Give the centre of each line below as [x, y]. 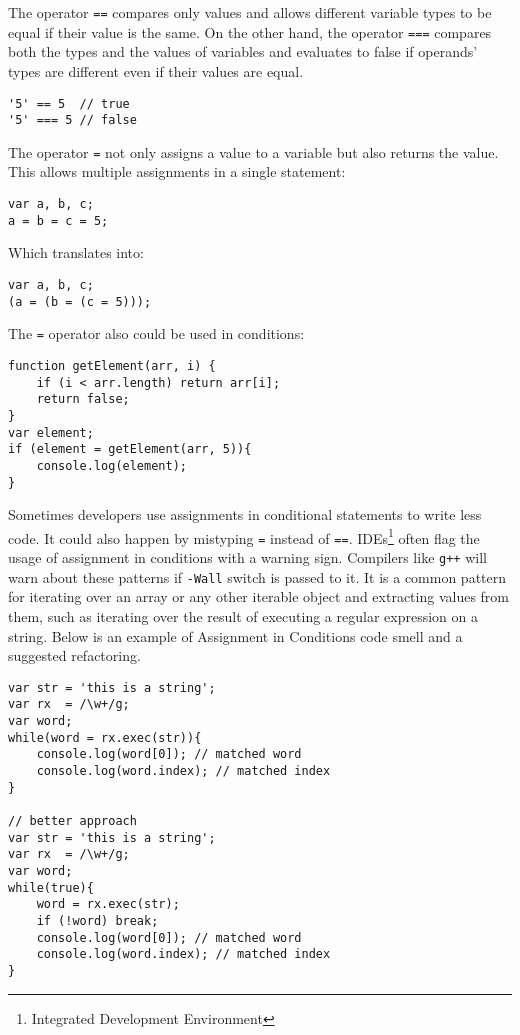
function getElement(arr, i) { [112, 365]
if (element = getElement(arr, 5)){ [130, 449]
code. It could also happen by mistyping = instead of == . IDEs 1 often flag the [244, 536]
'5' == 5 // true [69, 103]
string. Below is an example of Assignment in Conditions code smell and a [235, 635]
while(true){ [51, 887]
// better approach [72, 821]
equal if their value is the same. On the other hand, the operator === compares [250, 31]
